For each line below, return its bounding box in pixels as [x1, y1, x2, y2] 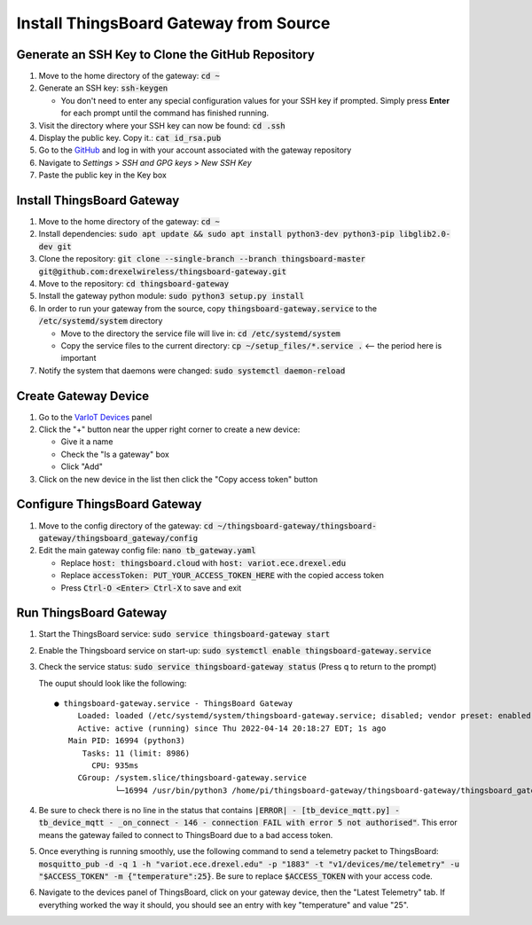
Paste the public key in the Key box [38, 169, 168, 181]
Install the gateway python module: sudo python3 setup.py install [38, 291, 305, 302]
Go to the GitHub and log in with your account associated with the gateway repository [38, 145, 352, 155]
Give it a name [60, 436, 113, 447]
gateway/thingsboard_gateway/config [38, 533, 199, 543]
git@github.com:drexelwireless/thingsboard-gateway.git [38, 266, 287, 277]
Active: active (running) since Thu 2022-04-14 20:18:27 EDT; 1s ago [77, 723, 387, 733]
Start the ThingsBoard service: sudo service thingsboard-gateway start [38, 629, 331, 639]
